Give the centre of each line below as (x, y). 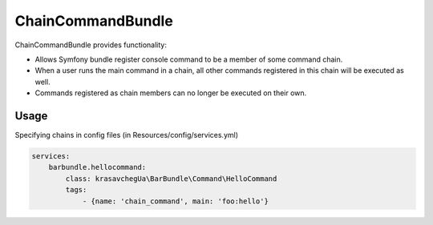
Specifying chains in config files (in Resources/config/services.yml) (127, 135)
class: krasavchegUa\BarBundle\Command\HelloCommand (171, 179)
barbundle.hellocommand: (97, 167)
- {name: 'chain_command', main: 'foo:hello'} (175, 201)
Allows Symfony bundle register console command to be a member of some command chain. (189, 59)
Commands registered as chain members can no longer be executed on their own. (171, 93)
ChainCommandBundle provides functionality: (91, 45)
